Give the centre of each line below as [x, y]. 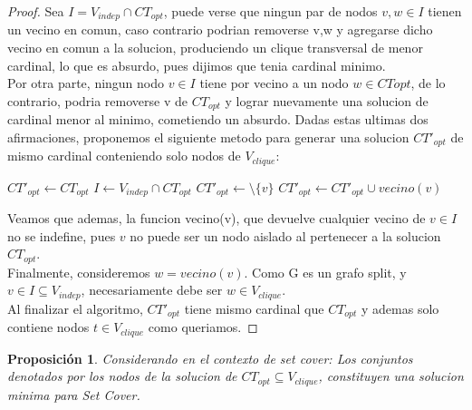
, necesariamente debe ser [152, 290]
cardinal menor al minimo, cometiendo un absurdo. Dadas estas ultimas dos [218, 119]
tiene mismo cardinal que [254, 308]
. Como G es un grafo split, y [325, 272]
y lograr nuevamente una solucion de [327, 100]
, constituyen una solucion [391, 376]
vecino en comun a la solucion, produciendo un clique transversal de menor [215, 48]
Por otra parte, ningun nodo [86, 83]
